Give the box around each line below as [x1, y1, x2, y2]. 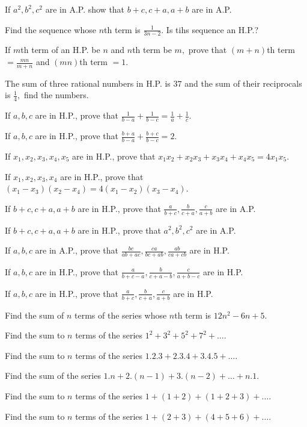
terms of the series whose [74, 308, 167, 321]
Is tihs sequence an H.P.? [166, 23, 259, 36]
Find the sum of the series [5, 369, 101, 382]
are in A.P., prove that [35, 244, 118, 257]
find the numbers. [23, 89, 89, 101]
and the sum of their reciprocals [184, 76, 302, 89]
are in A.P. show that [45, 3, 125, 15]
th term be [132, 43, 172, 56]
